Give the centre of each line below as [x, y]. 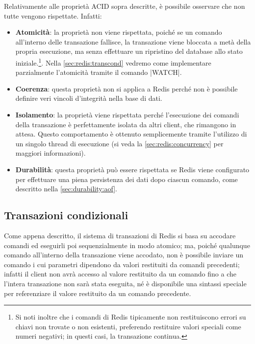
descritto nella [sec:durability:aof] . [66, 189]
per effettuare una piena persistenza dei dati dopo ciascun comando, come [127, 179]
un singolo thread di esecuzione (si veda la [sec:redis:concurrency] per [119, 143]
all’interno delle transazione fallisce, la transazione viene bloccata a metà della [133, 41]
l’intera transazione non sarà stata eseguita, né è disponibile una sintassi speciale [125, 283]
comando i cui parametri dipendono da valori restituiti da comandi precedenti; [122, 264]
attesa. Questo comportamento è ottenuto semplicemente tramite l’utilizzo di [131, 134]
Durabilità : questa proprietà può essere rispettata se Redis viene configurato [132, 169]
